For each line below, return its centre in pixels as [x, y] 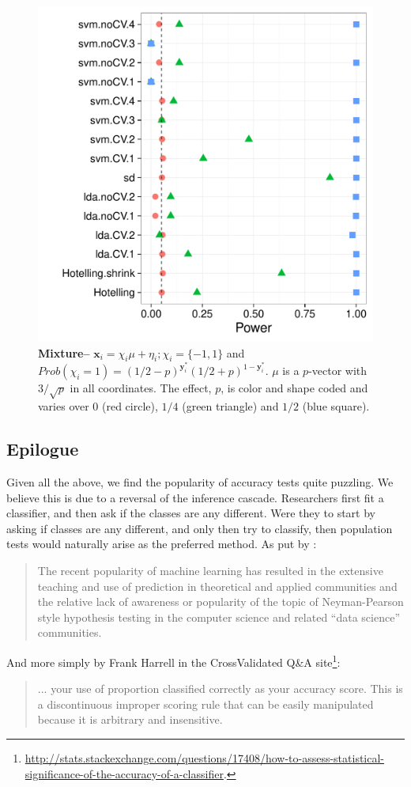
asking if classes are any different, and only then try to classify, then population [200, 528]
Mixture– [64, 352]
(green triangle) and [230, 406]
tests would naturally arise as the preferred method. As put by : [162, 544]
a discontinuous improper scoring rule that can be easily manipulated [205, 704]
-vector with [338, 371]
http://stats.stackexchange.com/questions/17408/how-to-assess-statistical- [205, 757]
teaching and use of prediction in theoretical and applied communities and [217, 586]
